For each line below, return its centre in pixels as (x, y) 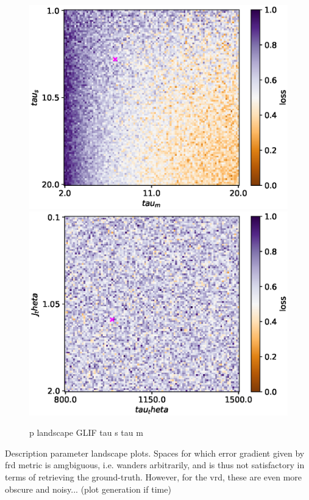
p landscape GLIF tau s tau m (86, 432)
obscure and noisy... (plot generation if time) (88, 489)
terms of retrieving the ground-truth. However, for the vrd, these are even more (154, 477)
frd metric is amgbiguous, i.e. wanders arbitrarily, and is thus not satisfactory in (155, 465)
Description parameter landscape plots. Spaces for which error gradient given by (155, 453)
